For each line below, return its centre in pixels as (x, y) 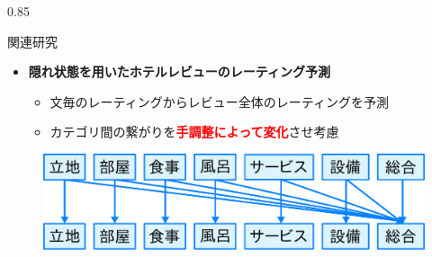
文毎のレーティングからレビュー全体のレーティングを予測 (219, 101)
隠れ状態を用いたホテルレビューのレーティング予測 (179, 71)
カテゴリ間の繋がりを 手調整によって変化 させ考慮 (194, 132)
